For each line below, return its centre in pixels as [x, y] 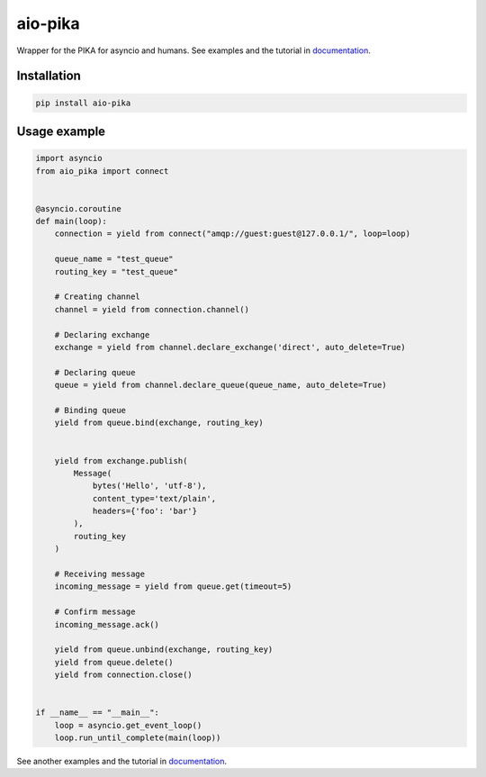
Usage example [61, 131]
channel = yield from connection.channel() [152, 309]
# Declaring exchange [102, 334]
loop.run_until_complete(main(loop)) [138, 738]
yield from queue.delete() [114, 662]
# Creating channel [98, 297]
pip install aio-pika [83, 103]
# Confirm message [95, 612]
